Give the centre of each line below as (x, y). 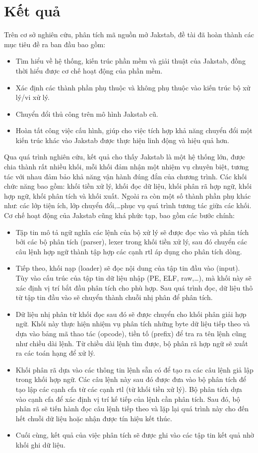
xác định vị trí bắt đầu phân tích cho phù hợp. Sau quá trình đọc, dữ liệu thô (134, 287)
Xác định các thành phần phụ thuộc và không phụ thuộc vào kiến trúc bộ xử (133, 87)
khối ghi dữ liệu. (40, 444)
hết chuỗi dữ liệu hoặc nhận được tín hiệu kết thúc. (94, 418)
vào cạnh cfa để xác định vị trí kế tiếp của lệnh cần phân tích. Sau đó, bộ (128, 399)
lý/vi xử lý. (32, 97)
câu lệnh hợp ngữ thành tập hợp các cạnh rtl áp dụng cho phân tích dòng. (129, 251)
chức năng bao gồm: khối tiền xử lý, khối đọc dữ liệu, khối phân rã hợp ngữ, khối (128, 186)
